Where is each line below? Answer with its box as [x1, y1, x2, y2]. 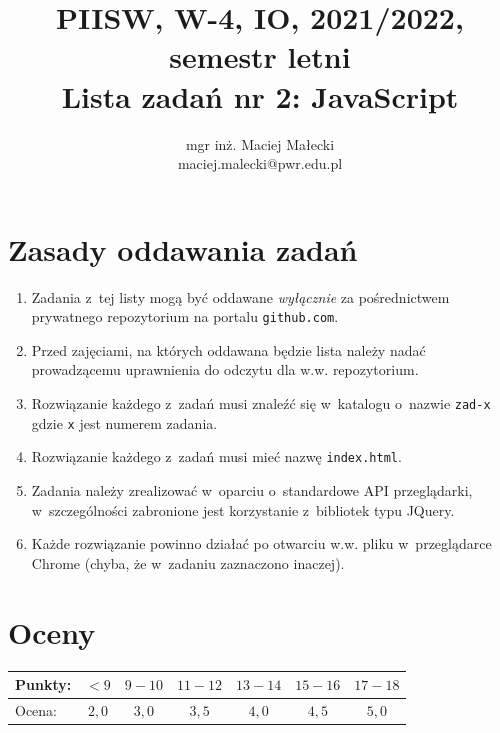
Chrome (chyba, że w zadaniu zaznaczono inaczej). [31, 552, 345, 573]
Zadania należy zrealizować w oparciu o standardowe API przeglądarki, [31, 480, 473, 501]
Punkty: [15, 674, 72, 695]
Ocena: [15, 699, 57, 720]
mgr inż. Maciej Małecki [185, 133, 335, 154]
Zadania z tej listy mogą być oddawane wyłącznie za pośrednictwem [31, 286, 450, 307]
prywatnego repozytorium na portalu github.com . [31, 306, 339, 327]
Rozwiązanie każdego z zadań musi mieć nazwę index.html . [31, 446, 402, 467]
